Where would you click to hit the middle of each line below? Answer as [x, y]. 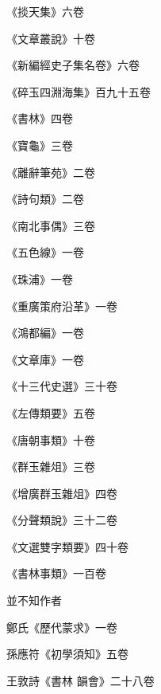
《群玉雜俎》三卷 [51, 467]
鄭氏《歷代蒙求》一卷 [62, 627]
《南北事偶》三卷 [51, 225]
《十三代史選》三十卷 [62, 386]
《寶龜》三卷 [40, 145]
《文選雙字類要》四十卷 [67, 546]
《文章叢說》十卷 [51, 38]
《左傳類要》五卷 [51, 412]
